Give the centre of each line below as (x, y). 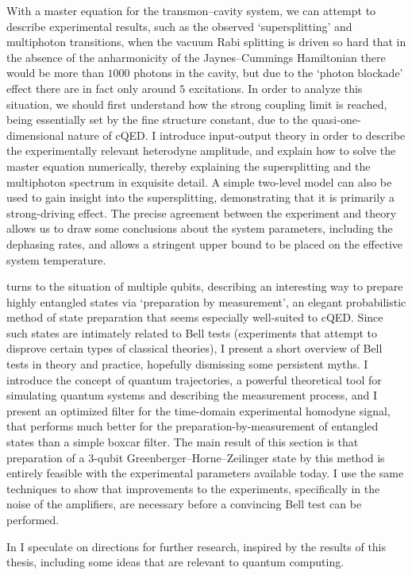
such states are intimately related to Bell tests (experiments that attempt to (192, 332)
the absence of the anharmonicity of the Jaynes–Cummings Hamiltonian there (196, 57)
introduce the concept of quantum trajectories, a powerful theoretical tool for (194, 379)
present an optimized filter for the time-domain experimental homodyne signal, (198, 410)
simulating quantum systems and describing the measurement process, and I (192, 395)
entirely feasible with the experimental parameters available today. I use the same (205, 473)
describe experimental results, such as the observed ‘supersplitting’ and (179, 26)
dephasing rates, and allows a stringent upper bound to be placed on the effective (204, 243)
